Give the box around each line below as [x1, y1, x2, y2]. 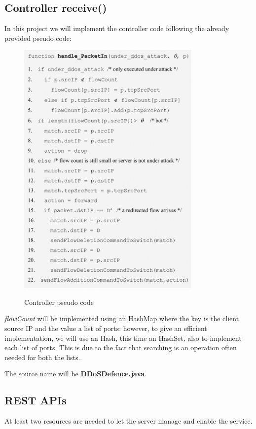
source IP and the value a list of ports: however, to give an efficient [4, 323, 207, 333]
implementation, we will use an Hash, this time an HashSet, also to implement [4, 332, 242, 343]
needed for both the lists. [4, 352, 80, 362]
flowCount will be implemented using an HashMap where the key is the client [4, 313, 239, 324]
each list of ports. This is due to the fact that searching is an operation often [4, 342, 237, 353]
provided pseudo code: [4, 33, 72, 43]
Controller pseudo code [24, 297, 94, 307]
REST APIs [4, 393, 67, 408]
